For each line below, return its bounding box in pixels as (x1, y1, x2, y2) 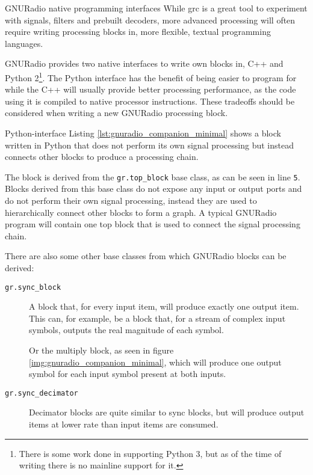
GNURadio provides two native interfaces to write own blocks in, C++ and (5, 57, 284, 70)
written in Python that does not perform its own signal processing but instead (5, 138, 294, 151)
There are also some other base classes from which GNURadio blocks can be (5, 250, 287, 262)
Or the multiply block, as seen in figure (29, 344, 174, 357)
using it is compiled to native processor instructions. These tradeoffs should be (5, 94, 295, 107)
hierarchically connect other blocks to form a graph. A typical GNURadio (5, 206, 277, 218)
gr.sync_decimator (5, 388, 78, 397)
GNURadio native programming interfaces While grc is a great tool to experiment (5, 2, 308, 14)
